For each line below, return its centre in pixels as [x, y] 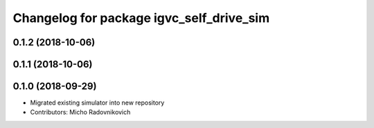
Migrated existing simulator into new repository [97, 103]
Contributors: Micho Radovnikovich [80, 112]
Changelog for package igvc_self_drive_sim [141, 18]
